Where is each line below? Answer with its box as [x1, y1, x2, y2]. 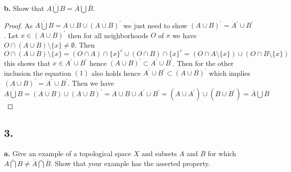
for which [207, 148, 236, 158]
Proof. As [4, 20, 33, 30]
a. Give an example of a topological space [4, 148, 131, 158]
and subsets [141, 148, 177, 158]
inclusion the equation [4, 67, 72, 78]
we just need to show [123, 20, 188, 30]
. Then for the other [172, 57, 234, 68]
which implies [209, 67, 251, 78]
